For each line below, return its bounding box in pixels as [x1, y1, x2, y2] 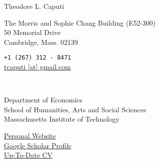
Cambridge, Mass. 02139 [4, 36, 78, 47]
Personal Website [4, 130, 56, 140]
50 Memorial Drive [4, 27, 61, 37]
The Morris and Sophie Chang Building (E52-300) [4, 17, 156, 28]
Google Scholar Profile [4, 140, 72, 150]
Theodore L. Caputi [4, 1, 64, 11]
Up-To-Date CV [4, 150, 53, 160]
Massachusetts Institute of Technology [4, 114, 119, 124]
